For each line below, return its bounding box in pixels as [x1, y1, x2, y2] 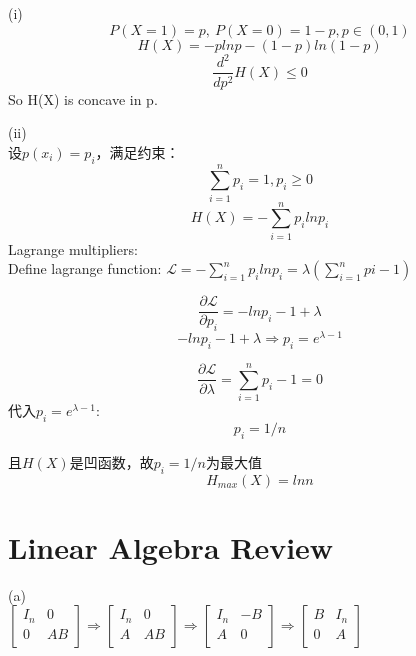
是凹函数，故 [69, 451, 154, 472]
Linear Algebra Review [8, 526, 334, 567]
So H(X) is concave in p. [8, 88, 158, 109]
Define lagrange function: [8, 258, 162, 279]
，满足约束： [95, 141, 180, 162]
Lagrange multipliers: [8, 238, 138, 259]
